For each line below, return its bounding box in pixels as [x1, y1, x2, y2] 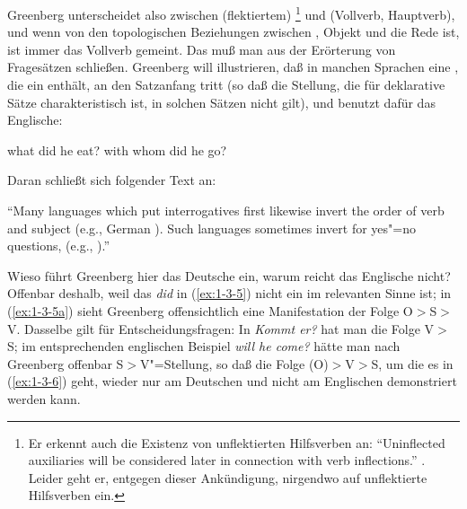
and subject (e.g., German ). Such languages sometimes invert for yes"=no [7, 218, 416, 237]
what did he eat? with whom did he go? [7, 140, 227, 159]
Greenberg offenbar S [7, 354, 124, 373]
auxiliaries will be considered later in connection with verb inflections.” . [28, 451, 426, 470]
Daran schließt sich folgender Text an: [7, 171, 216, 189]
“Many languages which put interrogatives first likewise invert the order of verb [7, 201, 445, 219]
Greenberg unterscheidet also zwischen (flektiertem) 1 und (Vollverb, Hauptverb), [7, 3, 455, 23]
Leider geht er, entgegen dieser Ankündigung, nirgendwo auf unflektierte [28, 468, 427, 487]
